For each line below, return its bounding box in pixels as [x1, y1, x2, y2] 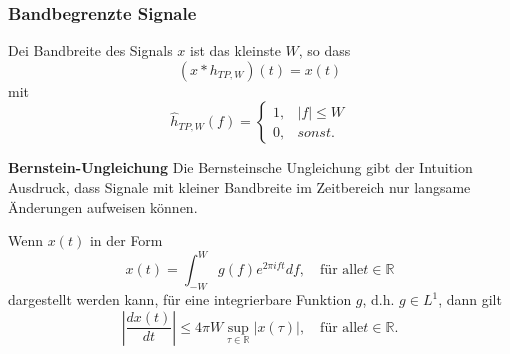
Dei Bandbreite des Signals [8, 40, 173, 61]
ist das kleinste [190, 40, 281, 61]
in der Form [89, 230, 163, 251]
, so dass [298, 40, 351, 61]
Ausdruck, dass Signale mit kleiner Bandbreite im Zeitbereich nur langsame [8, 177, 471, 197]
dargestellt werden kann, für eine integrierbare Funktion [8, 289, 352, 310]
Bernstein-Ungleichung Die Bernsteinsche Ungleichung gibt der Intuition [8, 157, 473, 178]
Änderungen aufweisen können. [8, 196, 198, 217]
